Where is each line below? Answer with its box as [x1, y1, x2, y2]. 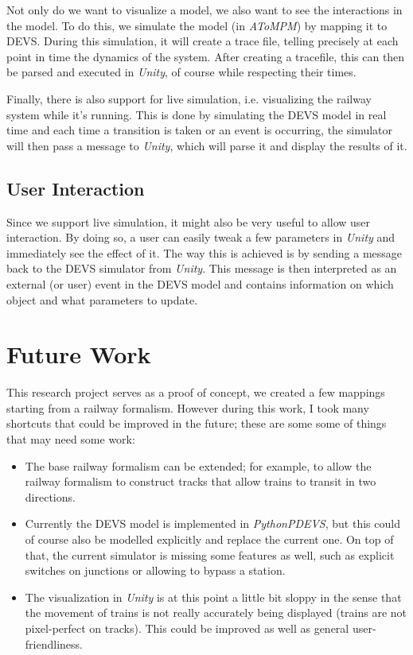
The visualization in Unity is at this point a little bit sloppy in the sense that [25, 588, 402, 605]
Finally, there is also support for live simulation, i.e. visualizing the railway [6, 90, 372, 107]
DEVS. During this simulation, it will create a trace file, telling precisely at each [6, 33, 399, 49]
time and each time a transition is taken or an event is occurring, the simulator [6, 122, 393, 138]
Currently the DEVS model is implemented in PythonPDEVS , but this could [25, 515, 400, 532]
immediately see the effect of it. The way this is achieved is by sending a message [6, 244, 403, 261]
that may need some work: [6, 431, 135, 448]
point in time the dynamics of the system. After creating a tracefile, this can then [6, 48, 405, 64]
